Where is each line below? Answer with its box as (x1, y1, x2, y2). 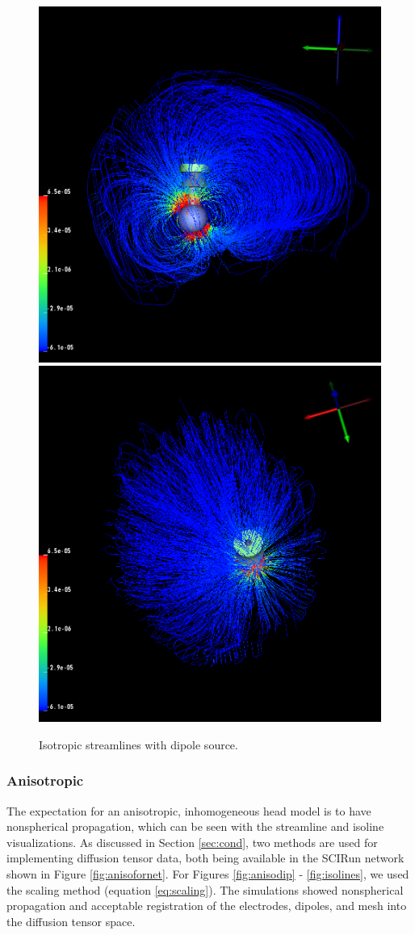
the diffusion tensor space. (6, 912, 136, 929)
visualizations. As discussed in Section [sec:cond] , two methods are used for (6, 833, 378, 850)
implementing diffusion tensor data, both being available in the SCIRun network (6, 849, 405, 866)
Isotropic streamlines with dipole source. (39, 736, 238, 753)
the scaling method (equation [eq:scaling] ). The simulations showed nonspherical (6, 881, 404, 898)
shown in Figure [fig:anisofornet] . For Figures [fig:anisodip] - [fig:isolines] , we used (6, 866, 409, 883)
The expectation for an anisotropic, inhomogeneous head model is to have (6, 802, 371, 819)
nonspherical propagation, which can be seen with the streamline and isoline (6, 818, 384, 835)
